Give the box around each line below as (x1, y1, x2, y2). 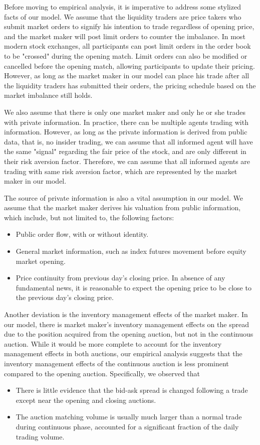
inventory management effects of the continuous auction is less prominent (4, 358, 229, 368)
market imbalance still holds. (4, 90, 93, 100)
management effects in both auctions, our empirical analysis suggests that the (4, 348, 242, 359)
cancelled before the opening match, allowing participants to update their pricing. (4, 60, 255, 71)
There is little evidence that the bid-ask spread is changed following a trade (16, 385, 248, 395)
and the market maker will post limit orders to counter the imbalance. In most (4, 31, 245, 41)
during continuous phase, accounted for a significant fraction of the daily (16, 421, 239, 431)
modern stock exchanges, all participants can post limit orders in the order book (4, 41, 251, 51)
